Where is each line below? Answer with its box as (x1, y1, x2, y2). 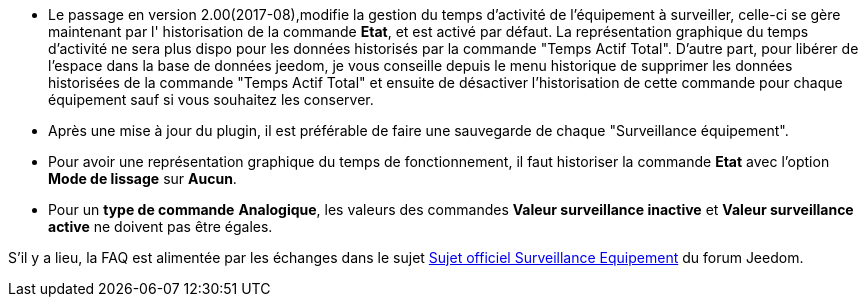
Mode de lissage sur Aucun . (48, 170, 237, 187)
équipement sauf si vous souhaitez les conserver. (48, 91, 374, 108)
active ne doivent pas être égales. (48, 218, 273, 235)
